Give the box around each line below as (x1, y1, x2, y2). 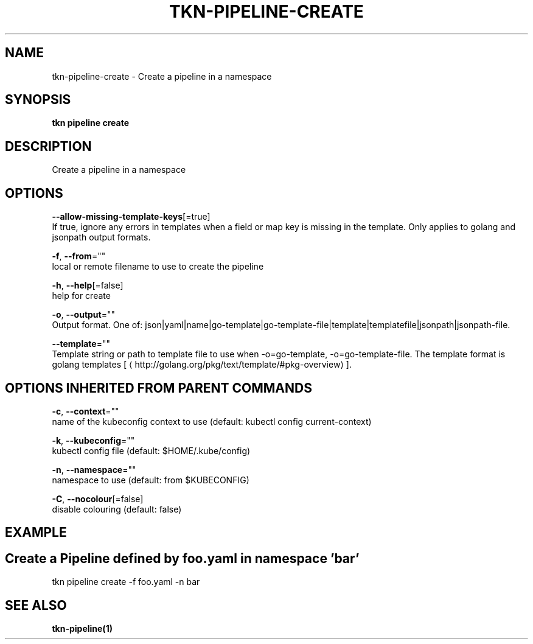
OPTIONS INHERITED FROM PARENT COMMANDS (5, 380, 312, 396)
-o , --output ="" (52, 309, 116, 320)
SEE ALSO (5, 597, 67, 613)
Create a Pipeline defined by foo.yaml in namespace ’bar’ (5, 550, 360, 566)
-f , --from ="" (52, 251, 106, 262)
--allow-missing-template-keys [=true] (52, 211, 211, 222)
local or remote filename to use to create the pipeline (52, 261, 264, 272)
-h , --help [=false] (52, 280, 124, 291)
